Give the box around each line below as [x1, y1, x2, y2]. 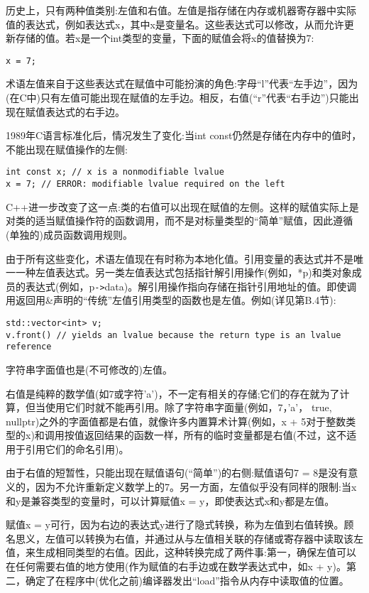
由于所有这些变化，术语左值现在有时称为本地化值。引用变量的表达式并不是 [6, 251, 353, 266]
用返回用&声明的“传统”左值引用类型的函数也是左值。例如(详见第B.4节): [6, 293, 336, 308]
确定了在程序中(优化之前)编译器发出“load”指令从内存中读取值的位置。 [25, 572, 349, 587]
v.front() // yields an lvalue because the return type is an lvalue [6, 330, 341, 340]
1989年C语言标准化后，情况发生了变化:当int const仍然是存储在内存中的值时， [6, 128, 362, 143]
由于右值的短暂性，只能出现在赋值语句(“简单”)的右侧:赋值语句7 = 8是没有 [6, 465, 348, 480]
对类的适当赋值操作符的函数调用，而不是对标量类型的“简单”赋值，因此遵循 [6, 213, 353, 228]
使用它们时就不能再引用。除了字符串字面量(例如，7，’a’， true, [45, 400, 332, 415]
